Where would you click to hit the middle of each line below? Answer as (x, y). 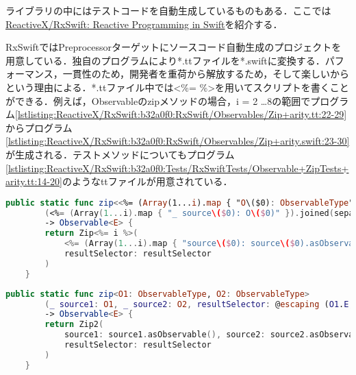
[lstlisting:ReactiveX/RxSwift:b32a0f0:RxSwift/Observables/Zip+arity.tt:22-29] (181, 114)
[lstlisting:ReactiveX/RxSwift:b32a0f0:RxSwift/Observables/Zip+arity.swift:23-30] (178, 141)
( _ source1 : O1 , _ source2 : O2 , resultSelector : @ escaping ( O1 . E (197, 304)
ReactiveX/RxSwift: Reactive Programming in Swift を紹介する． (144, 24)
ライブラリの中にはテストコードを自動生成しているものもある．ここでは (168, 10)
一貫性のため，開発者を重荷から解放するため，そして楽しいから (206, 74)
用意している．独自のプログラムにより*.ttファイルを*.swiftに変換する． (165, 60)
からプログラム (39, 127)
